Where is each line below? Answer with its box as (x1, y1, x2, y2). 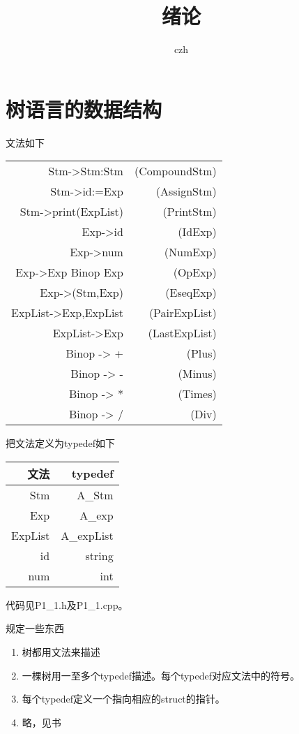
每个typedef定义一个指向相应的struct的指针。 (22, 691, 225, 706)
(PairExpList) (148, 304, 217, 321)
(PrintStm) (162, 203, 217, 220)
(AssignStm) (155, 183, 217, 200)
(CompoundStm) (134, 163, 217, 179)
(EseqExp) (165, 284, 217, 301)
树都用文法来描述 (22, 645, 100, 659)
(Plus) (186, 345, 217, 362)
